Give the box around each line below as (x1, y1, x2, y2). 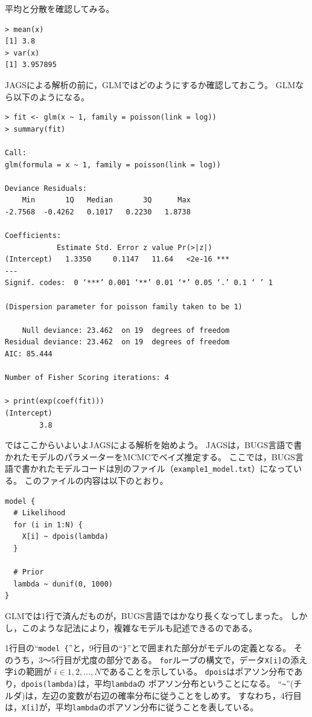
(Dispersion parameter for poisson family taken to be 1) (5, 302, 243, 311)
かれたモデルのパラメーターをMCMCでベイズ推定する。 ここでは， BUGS (5, 450, 295, 463)
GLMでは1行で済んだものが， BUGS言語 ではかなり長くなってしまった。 (5, 609, 288, 622)
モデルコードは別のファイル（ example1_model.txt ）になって (55, 462, 293, 475)
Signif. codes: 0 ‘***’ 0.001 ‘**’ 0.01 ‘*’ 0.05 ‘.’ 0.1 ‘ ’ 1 (5, 278, 273, 288)
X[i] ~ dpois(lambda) (22, 532, 109, 541)
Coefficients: (5, 231, 62, 240)
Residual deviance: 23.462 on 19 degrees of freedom (5, 338, 230, 347)
